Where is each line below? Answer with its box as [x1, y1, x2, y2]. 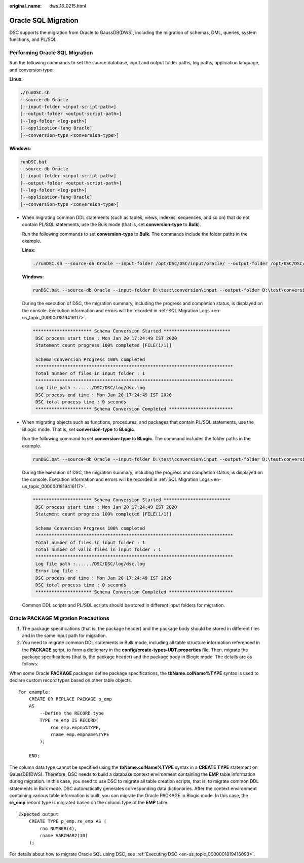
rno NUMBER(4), [40, 826, 78, 831]
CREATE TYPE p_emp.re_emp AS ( [28, 818, 107, 824]
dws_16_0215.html [49, 3, 86, 9]
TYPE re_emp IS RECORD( [40, 718, 99, 723]
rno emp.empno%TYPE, [50, 725, 101, 730]
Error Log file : [35, 568, 79, 574]
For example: [18, 689, 51, 695]
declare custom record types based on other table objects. [9, 677, 132, 684]
